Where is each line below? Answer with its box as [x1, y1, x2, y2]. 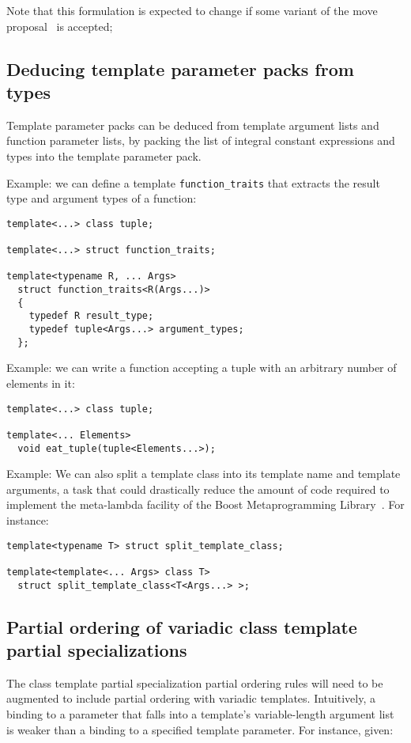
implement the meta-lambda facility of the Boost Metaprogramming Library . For [6, 496, 405, 513]
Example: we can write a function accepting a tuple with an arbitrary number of [6, 359, 397, 376]
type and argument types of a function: [6, 190, 197, 207]
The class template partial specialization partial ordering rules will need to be [6, 674, 383, 691]
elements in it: [6, 374, 75, 391]
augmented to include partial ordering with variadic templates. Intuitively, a [6, 690, 375, 707]
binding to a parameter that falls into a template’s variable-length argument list [6, 705, 394, 722]
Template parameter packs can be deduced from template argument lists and [6, 116, 379, 133]
